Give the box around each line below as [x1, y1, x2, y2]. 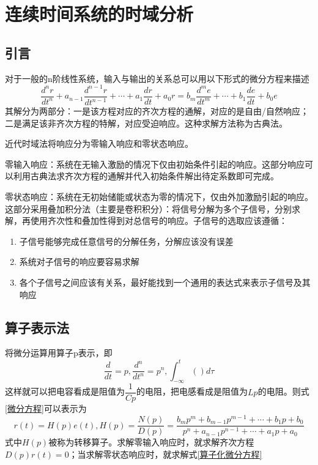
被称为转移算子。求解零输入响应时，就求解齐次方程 [48, 436, 254, 448]
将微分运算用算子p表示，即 [5, 346, 113, 359]
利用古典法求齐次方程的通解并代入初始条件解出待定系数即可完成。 [13, 169, 279, 182]
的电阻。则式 [257, 385, 309, 398]
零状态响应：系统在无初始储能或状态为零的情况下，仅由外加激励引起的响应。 [5, 190, 313, 203]
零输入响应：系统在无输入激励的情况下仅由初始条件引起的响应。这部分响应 [5, 157, 305, 170]
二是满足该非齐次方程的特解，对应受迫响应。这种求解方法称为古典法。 [5, 116, 287, 129]
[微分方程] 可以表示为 [5, 402, 87, 415]
